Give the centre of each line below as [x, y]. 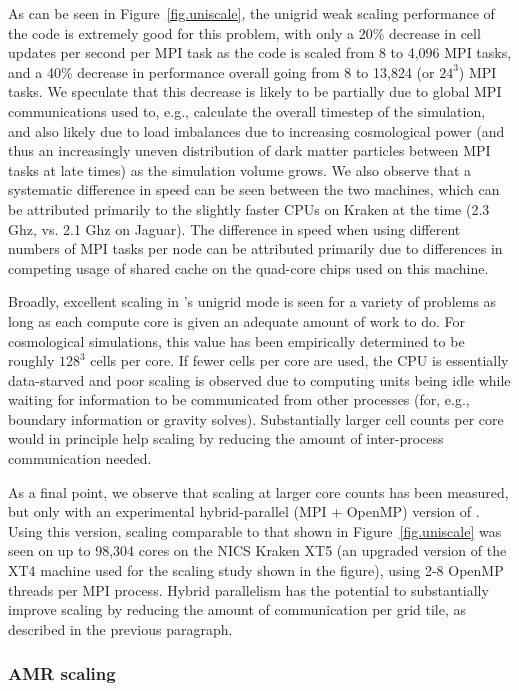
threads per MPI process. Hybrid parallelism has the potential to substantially [248, 589]
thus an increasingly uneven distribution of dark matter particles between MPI [249, 150]
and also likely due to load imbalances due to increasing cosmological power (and [256, 130]
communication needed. [80, 458]
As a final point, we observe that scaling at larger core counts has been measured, [258, 491]
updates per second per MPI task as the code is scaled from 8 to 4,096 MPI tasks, [260, 52]
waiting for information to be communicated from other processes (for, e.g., [239, 399]
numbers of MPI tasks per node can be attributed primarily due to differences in [255, 248]
